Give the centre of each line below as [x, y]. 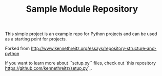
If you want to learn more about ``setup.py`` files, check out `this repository [81, 63]
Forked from [18, 48]
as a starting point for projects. [36, 39]
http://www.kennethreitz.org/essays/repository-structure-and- [94, 48]
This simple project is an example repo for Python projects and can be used [81, 34]
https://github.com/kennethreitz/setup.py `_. [49, 68]
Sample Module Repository [82, 9]
